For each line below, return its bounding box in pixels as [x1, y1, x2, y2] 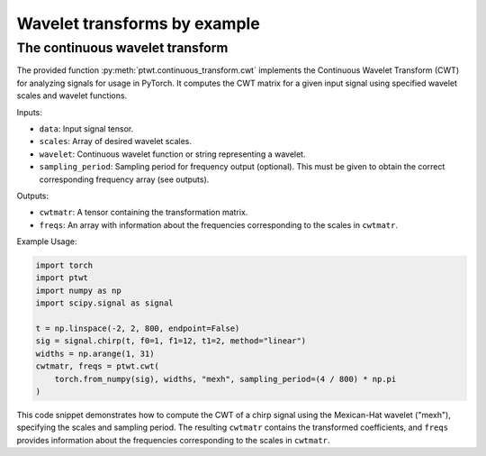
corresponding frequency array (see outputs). [39, 174, 210, 185]
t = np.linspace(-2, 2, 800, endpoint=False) [35, 324, 240, 333]
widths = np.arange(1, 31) [35, 348, 155, 359]
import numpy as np [35, 285, 121, 296]
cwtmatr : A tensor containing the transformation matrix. [39, 207, 248, 218]
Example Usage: [16, 236, 77, 247]
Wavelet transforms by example [16, 14, 260, 33]
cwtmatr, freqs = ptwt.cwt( [35, 361, 159, 371]
